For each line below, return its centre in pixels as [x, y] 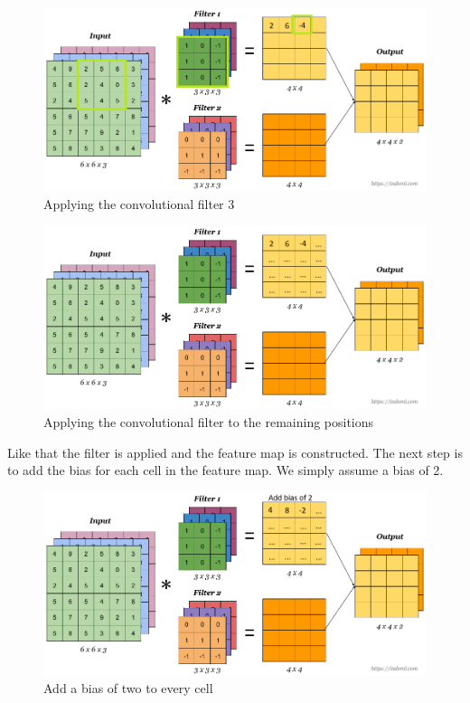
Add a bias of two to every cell [128, 688]
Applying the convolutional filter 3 [139, 203]
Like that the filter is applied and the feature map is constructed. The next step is [235, 452]
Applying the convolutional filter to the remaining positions [209, 422]
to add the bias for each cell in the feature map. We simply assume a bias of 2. [226, 470]
